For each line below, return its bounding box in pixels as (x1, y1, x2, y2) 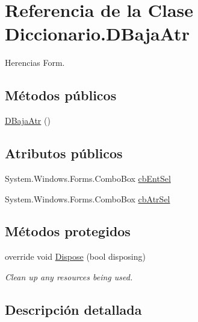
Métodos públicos (5, 86, 117, 105)
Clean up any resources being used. (5, 270, 133, 283)
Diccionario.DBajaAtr (5, 21, 190, 46)
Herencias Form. (5, 56, 65, 69)
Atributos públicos (5, 144, 123, 163)
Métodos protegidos (5, 222, 131, 240)
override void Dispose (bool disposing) (5, 250, 146, 263)
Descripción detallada (5, 300, 142, 318)
